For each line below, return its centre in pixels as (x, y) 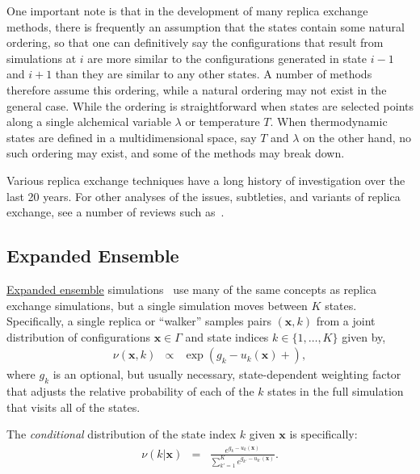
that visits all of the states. (73, 407)
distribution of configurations (79, 336)
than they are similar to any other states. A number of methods (214, 74)
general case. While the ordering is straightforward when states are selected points (210, 105)
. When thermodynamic (329, 122)
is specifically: (323, 434)
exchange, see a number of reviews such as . (115, 212)
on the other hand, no (357, 137)
